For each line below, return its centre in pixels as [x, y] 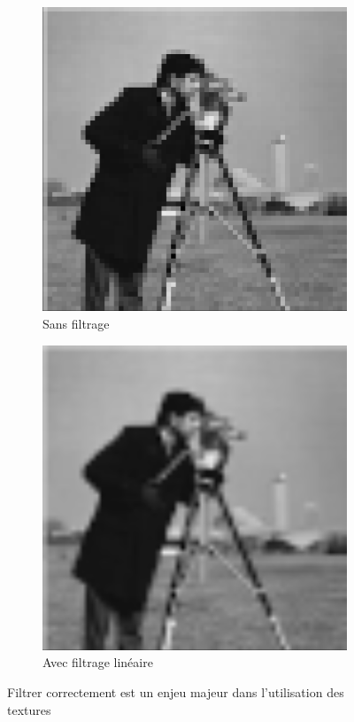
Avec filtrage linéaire [98, 662]
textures [29, 709]
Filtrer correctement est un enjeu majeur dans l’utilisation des [176, 692]
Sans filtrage [76, 323]
